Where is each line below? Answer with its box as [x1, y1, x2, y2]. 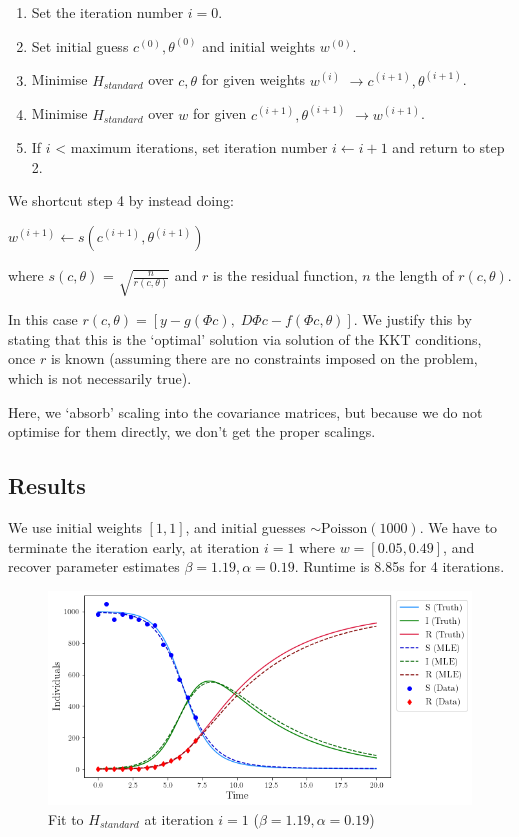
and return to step [392, 137, 505, 158]
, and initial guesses [185, 517, 306, 538]
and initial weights [202, 35, 316, 56]
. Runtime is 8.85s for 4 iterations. [294, 556, 505, 577]
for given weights [201, 69, 305, 90]
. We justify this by [353, 309, 472, 330]
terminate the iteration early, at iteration [8, 536, 260, 557]
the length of [375, 265, 454, 286]
